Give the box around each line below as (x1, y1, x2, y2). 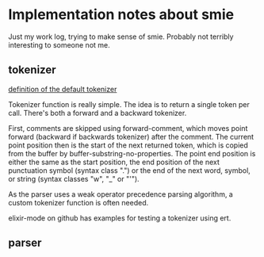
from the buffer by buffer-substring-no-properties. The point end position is (8, 148, 256, 158)
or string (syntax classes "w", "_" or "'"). (8, 174, 140, 183)
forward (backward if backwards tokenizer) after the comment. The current (8, 132, 254, 141)
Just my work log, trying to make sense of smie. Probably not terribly (8, 32, 234, 41)
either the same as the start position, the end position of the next (8, 157, 220, 167)
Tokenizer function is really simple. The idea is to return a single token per (8, 99, 250, 109)
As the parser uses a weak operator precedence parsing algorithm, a (8, 189, 234, 199)
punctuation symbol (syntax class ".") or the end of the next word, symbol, (8, 165, 251, 175)
